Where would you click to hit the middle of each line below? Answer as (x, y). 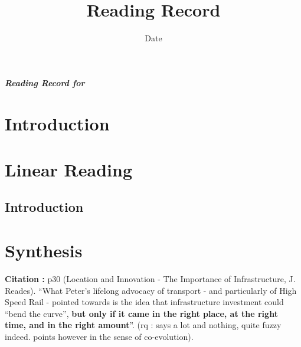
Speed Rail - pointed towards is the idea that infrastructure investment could (144, 302)
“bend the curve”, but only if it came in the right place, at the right (141, 313)
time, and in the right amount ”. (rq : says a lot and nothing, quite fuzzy (143, 325)
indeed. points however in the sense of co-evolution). (99, 336)
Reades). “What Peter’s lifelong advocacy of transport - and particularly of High (151, 290)
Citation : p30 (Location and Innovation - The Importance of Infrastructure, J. (150, 278)
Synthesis (44, 251)
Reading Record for (45, 82)
